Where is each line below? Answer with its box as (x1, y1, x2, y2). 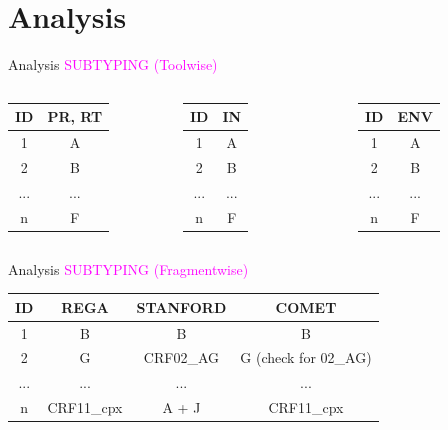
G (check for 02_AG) (240, 347, 372, 368)
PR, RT (47, 106, 103, 127)
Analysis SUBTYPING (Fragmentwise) (8, 258, 249, 279)
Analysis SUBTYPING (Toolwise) (8, 54, 218, 75)
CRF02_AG (143, 347, 219, 368)
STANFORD (136, 296, 227, 317)
